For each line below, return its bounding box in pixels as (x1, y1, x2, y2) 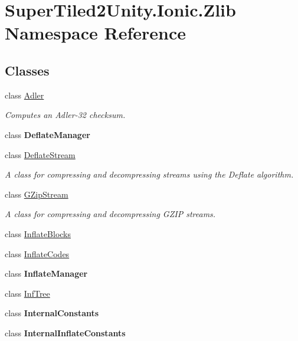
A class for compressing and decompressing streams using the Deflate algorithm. (5, 168, 294, 181)
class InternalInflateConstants (5, 326, 126, 339)
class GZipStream (5, 188, 68, 200)
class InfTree (5, 287, 50, 299)
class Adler (5, 88, 44, 101)
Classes (5, 61, 50, 79)
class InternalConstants (5, 307, 99, 319)
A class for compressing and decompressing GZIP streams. (5, 208, 216, 220)
